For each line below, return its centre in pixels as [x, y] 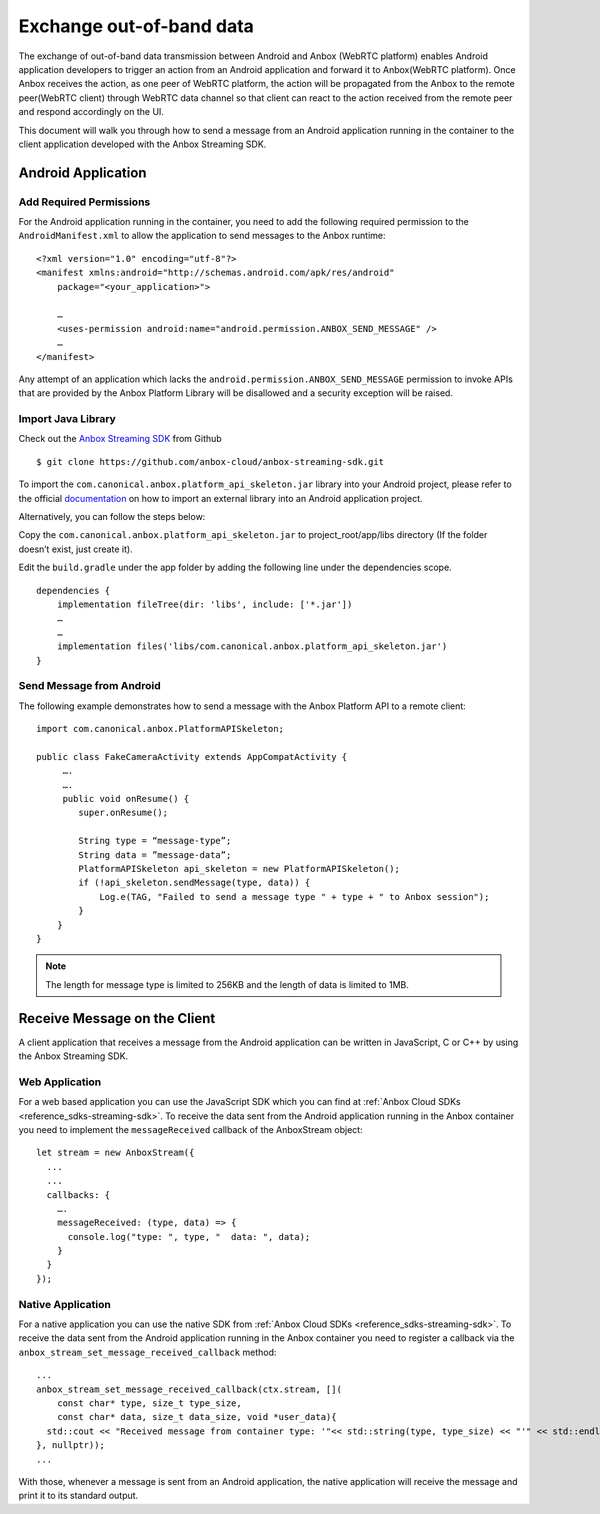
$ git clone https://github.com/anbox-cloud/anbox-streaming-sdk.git [210, 461]
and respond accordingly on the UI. [91, 112]
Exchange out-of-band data [136, 26]
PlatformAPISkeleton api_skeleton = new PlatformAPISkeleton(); [239, 868]
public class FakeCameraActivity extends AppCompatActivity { [192, 756]
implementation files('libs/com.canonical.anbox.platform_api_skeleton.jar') [252, 646]
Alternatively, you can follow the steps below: [112, 517]
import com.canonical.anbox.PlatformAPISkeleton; [160, 729]
